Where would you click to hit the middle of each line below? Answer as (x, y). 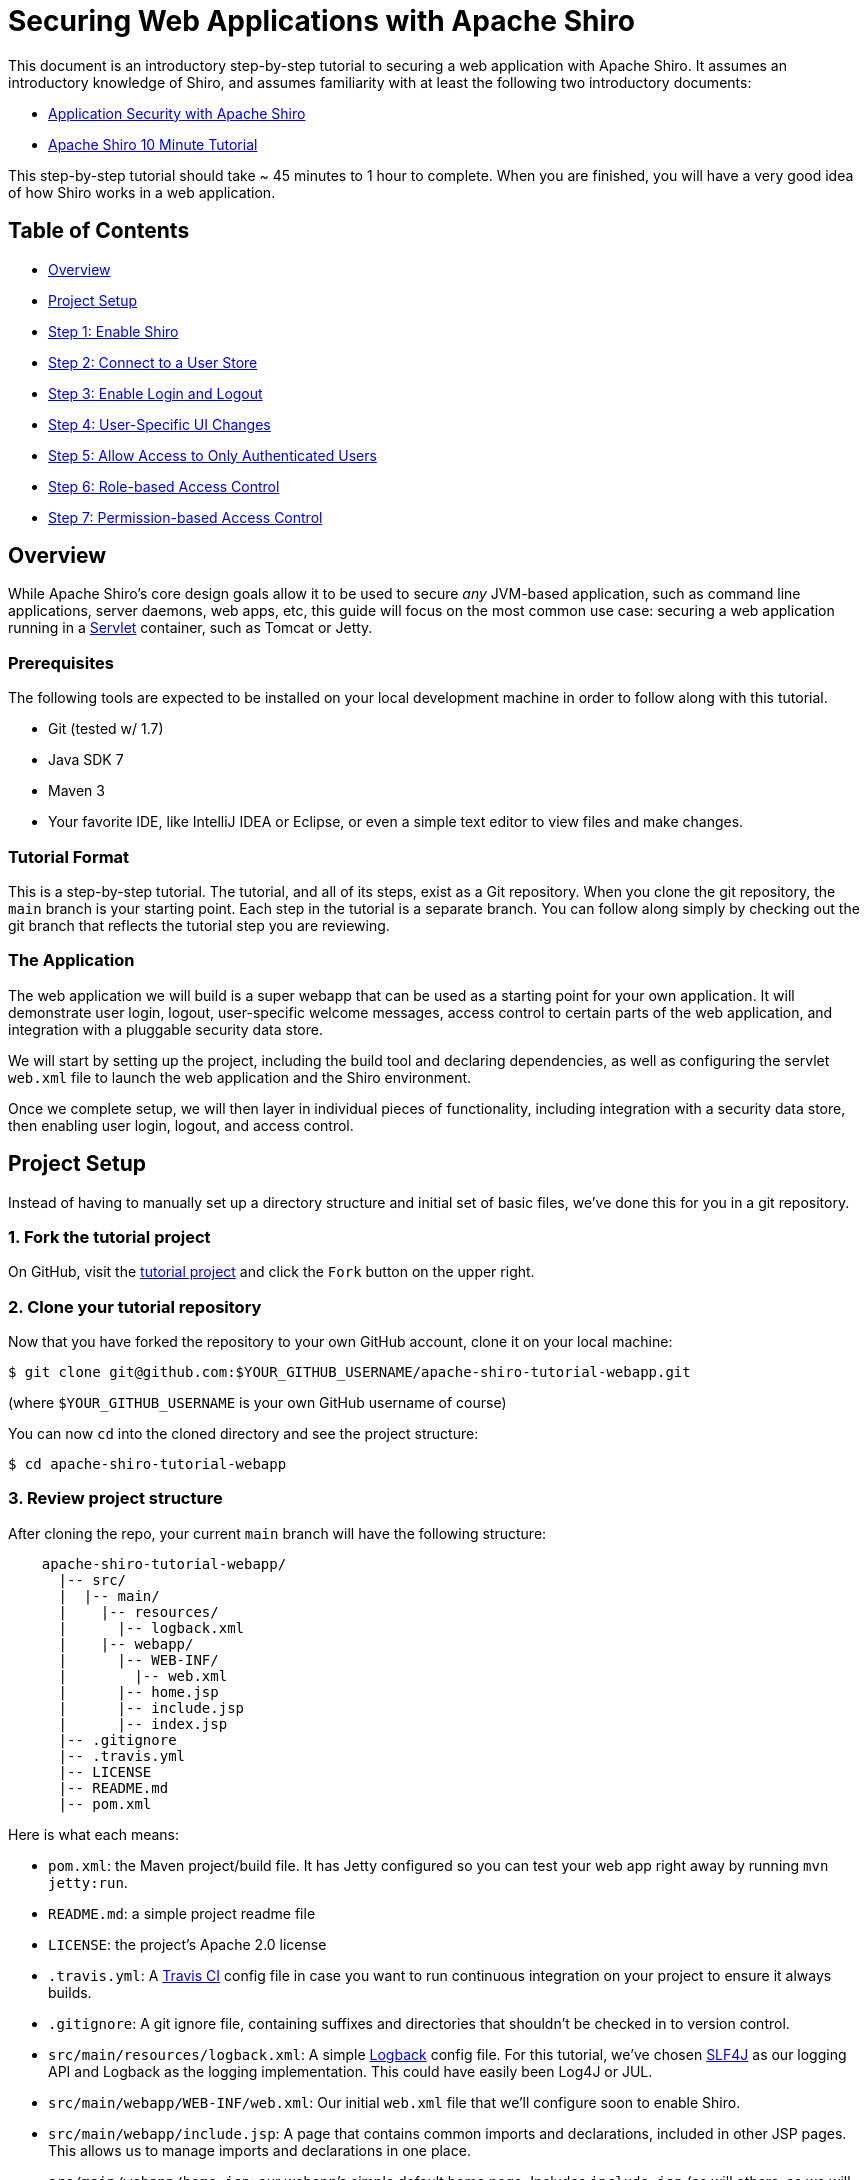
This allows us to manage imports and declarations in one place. (259, 2150)
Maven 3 (76, 791)
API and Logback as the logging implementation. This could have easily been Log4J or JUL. (350, 2071)
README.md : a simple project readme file (182, 1913)
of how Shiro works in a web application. (142, 192)
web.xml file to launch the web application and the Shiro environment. (240, 1077)
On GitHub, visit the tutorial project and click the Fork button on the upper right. (271, 1272)
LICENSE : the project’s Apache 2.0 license (187, 1944)
